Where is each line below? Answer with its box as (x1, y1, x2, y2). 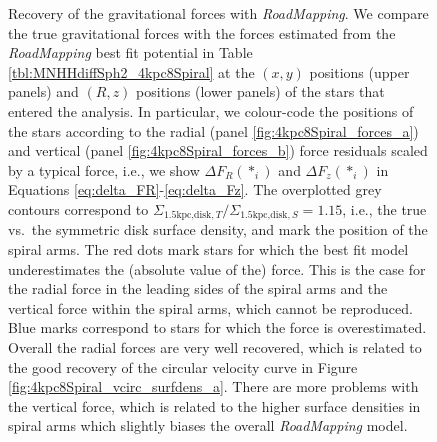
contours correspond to (8, 198, 149, 219)
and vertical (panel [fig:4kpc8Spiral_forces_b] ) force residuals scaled (8, 140, 428, 161)
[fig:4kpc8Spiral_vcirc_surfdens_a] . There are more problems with (8, 376, 419, 397)
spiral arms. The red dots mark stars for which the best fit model (8, 238, 409, 259)
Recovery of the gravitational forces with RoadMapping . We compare (8, 3, 429, 23)
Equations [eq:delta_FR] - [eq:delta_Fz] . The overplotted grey (8, 179, 382, 200)
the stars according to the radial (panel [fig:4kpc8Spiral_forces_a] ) (8, 120, 419, 141)
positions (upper (309, 61, 410, 82)
